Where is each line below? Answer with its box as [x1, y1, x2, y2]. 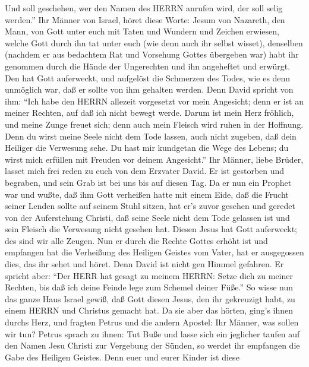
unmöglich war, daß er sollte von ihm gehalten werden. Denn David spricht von [5, 83, 294, 96]
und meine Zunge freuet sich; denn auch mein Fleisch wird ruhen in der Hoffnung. [5, 118, 304, 130]
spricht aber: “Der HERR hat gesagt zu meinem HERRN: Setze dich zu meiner [5, 269, 294, 281]
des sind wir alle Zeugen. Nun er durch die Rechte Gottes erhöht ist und [5, 234, 268, 246]
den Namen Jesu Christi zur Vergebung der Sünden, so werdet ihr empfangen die [5, 339, 300, 352]
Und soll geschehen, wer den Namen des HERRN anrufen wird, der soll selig [5, 2, 283, 14]
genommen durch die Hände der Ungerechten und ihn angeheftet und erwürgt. [5, 59, 291, 72]
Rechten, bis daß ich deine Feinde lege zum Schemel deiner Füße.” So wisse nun [5, 281, 294, 293]
